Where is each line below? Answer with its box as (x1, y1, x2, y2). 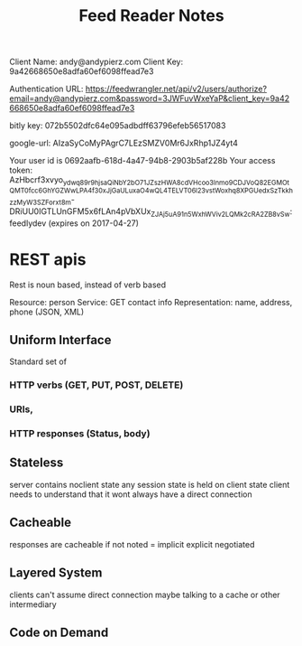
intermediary (9, 598, 57, 610)
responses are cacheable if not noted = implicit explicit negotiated (9, 538, 255, 549)
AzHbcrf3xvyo (9, 174, 64, 185)
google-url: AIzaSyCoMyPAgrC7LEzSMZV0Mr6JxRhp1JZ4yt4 (9, 137, 239, 149)
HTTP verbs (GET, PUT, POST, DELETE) (9, 379, 184, 391)
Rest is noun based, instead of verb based (9, 279, 167, 290)
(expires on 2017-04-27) (48, 218, 140, 229)
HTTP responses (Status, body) (9, 427, 151, 440)
